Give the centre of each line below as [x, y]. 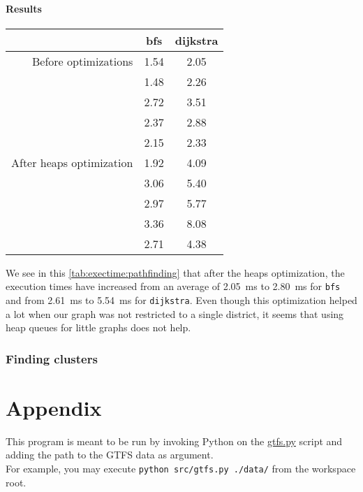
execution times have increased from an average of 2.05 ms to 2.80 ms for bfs [173, 286]
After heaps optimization [72, 162]
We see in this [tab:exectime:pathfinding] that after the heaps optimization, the [175, 272]
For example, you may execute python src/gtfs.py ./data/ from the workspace [181, 469]
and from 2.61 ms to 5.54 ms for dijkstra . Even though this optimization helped [181, 300]
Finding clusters [52, 358]
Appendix [54, 407]
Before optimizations [83, 61]
